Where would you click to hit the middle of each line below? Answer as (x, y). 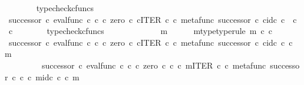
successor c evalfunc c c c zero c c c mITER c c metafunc (154, 65)
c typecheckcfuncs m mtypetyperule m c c (140, 31)
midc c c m (57, 76)
